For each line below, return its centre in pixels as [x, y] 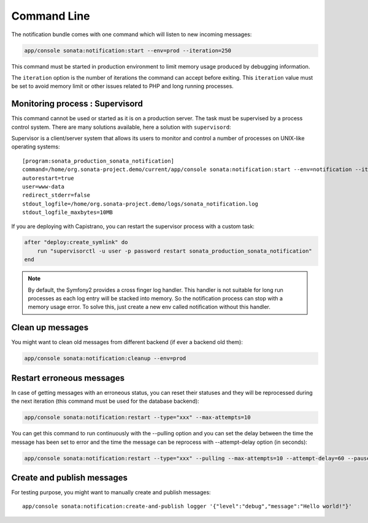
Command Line [51, 16]
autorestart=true [48, 178]
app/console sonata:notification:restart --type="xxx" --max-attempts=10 [137, 418]
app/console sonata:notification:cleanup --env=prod [105, 358]
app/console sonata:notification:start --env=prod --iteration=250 [128, 50]
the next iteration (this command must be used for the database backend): [105, 401]
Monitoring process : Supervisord [77, 104]
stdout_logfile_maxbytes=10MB [68, 212]
